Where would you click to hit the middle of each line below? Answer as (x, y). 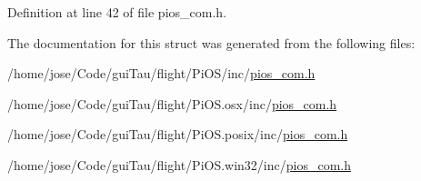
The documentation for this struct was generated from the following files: (211, 42)
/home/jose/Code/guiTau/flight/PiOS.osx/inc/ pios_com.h (172, 103)
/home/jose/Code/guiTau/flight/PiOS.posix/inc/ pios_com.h (178, 134)
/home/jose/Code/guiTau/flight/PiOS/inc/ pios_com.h (161, 73)
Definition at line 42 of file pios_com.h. (117, 12)
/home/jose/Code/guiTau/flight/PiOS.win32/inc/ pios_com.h (180, 164)
